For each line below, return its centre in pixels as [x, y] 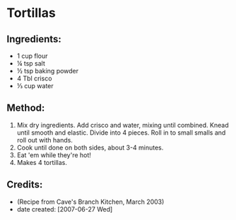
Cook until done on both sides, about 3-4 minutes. [90, 147]
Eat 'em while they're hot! [54, 155]
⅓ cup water [35, 86]
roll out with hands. [45, 140]
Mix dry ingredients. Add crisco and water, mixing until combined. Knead [123, 125]
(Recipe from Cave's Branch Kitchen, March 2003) [90, 202]
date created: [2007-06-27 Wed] [65, 209]
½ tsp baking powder [48, 71]
